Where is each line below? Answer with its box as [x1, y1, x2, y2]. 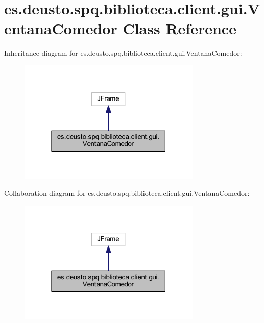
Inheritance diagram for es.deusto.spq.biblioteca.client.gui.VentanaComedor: [4, 47, 242, 58]
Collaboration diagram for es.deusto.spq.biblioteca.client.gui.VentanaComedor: [4, 188, 250, 198]
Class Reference [123, 18, 236, 39]
